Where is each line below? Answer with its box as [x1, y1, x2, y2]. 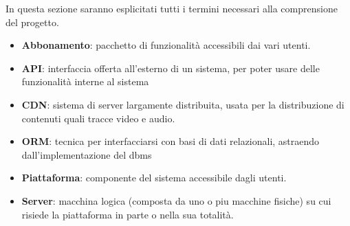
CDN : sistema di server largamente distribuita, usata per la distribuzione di [21, 97, 344, 111]
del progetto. [6, 14, 59, 29]
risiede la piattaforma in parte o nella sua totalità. [21, 207, 234, 221]
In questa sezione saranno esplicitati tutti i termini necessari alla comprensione [6, 1, 338, 15]
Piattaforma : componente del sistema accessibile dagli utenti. [21, 170, 287, 185]
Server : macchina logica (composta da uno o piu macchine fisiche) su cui [21, 193, 331, 207]
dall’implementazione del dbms [21, 147, 152, 161]
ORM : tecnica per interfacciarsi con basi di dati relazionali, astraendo [21, 134, 320, 148]
